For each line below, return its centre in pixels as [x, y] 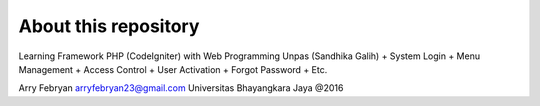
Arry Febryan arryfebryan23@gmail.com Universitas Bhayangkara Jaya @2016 [181, 88]
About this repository [109, 26]
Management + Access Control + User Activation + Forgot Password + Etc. [173, 69]
